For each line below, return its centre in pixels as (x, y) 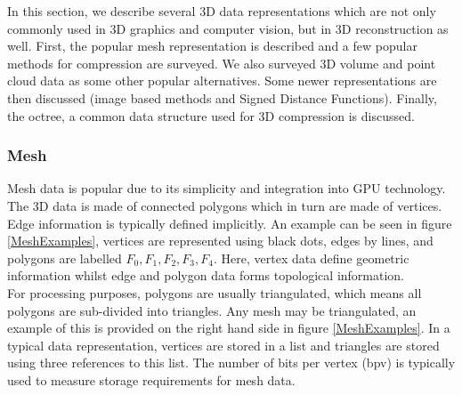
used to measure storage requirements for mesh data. (151, 379)
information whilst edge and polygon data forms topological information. (206, 275)
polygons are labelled (65, 258)
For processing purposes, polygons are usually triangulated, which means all (215, 292)
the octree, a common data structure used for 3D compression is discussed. (211, 115)
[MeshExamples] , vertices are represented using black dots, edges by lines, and (220, 241)
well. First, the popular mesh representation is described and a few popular (212, 46)
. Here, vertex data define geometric (311, 258)
